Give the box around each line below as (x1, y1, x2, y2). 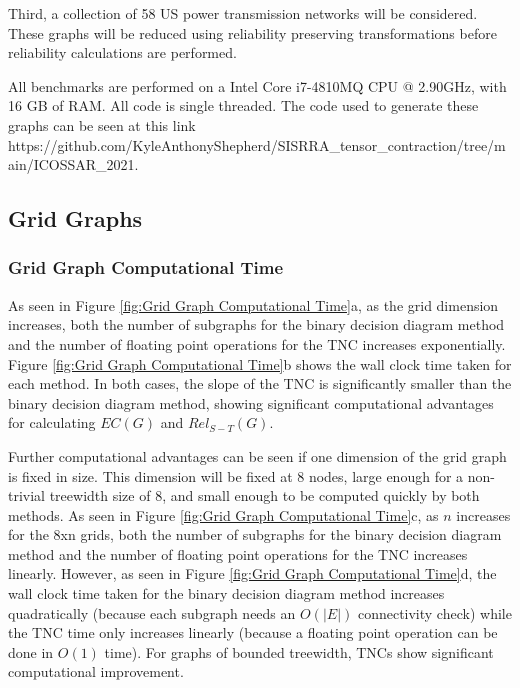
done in (8, 641, 54, 662)
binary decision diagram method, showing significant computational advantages (8, 392, 494, 413)
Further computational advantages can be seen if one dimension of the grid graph (8, 445, 507, 466)
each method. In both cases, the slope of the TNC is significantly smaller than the (8, 373, 512, 394)
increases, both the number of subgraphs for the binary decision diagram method (8, 314, 505, 335)
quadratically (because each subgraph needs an (8, 602, 296, 623)
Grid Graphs (8, 203, 143, 234)
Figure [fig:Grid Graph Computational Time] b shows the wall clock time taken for (8, 353, 512, 374)
